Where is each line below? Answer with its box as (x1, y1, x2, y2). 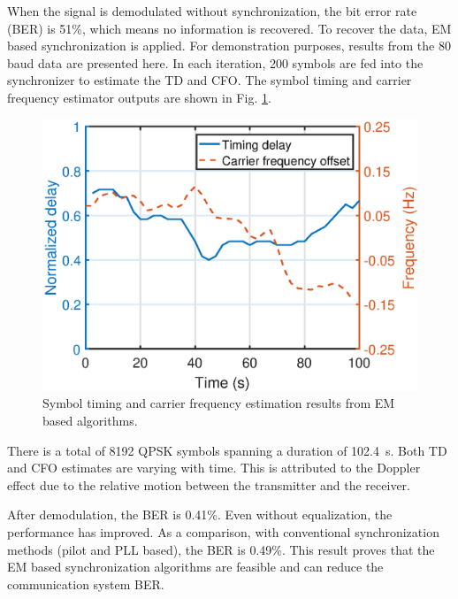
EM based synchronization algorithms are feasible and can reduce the (7, 557, 384, 576)
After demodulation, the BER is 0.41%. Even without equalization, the (7, 505, 393, 524)
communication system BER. (7, 574, 164, 593)
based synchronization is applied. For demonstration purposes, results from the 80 (7, 36, 451, 55)
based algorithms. (42, 411, 138, 429)
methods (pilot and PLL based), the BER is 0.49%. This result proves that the (7, 540, 435, 558)
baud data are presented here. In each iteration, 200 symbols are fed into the (7, 53, 424, 72)
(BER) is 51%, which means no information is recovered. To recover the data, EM (7, 19, 452, 37)
